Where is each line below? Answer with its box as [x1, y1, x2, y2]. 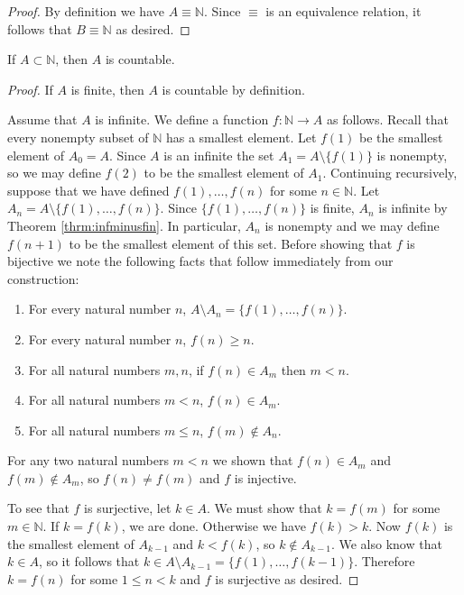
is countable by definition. [162, 79, 305, 98]
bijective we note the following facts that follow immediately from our [7, 252, 394, 270]
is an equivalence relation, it [265, 2, 422, 20]
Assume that [7, 110, 78, 129]
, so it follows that [38, 552, 140, 571]
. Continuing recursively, [322, 163, 458, 182]
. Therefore [354, 552, 415, 571]
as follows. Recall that [326, 110, 449, 129]
